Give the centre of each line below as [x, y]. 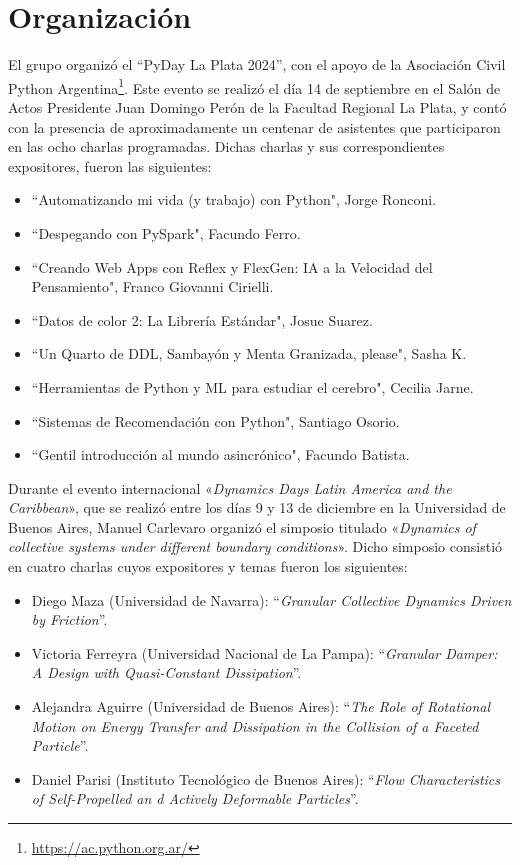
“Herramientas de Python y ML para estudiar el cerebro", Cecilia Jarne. [252, 386]
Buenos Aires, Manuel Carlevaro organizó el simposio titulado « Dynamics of [242, 526]
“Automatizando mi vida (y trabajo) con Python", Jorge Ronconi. [233, 199]
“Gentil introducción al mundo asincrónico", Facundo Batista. [220, 454]
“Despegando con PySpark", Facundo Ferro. [166, 232]
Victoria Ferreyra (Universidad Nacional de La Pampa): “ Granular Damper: [264, 652]
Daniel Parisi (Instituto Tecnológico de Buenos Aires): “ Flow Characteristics [266, 778]
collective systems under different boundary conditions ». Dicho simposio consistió [255, 546]
